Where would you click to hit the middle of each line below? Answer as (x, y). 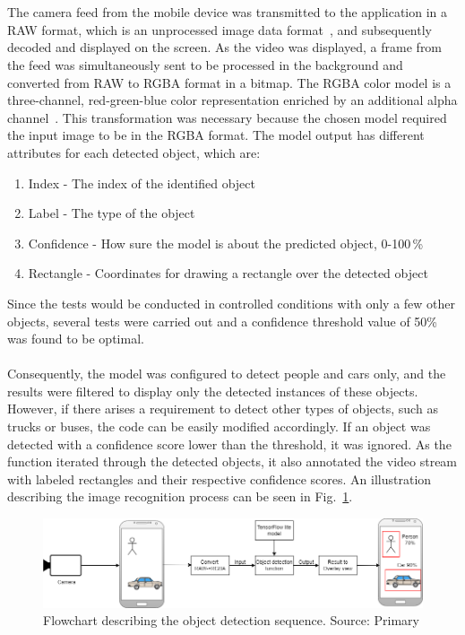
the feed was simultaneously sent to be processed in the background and (205, 64)
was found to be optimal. (76, 339)
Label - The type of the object (112, 213)
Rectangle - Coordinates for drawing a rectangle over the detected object (228, 273)
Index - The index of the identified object (142, 183)
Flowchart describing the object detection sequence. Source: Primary (231, 620)
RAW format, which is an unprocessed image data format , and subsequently (220, 29)
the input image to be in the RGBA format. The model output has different (216, 135)
